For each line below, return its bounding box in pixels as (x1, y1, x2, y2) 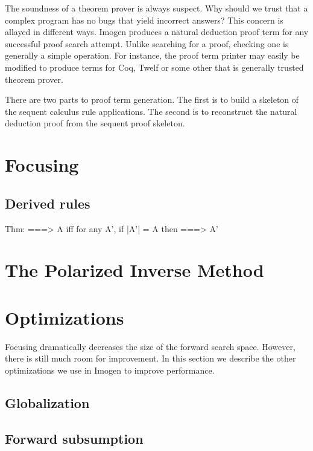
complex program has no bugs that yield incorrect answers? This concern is (5, 13, 283, 26)
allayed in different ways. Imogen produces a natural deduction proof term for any (5, 25, 309, 38)
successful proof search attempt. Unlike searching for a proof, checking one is (5, 37, 289, 50)
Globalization (5, 393, 90, 412)
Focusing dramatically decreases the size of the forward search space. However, (5, 340, 296, 352)
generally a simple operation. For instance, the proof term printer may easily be (5, 49, 300, 62)
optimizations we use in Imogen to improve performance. (5, 363, 215, 376)
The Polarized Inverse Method (5, 258, 264, 282)
